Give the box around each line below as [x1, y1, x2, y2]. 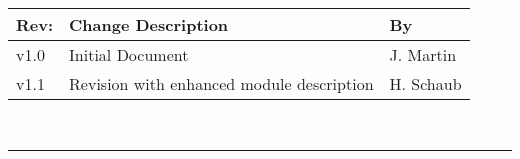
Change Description [69, 13, 229, 36]
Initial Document [69, 43, 189, 66]
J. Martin [389, 43, 457, 66]
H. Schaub [389, 72, 462, 95]
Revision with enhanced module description [69, 72, 374, 95]
